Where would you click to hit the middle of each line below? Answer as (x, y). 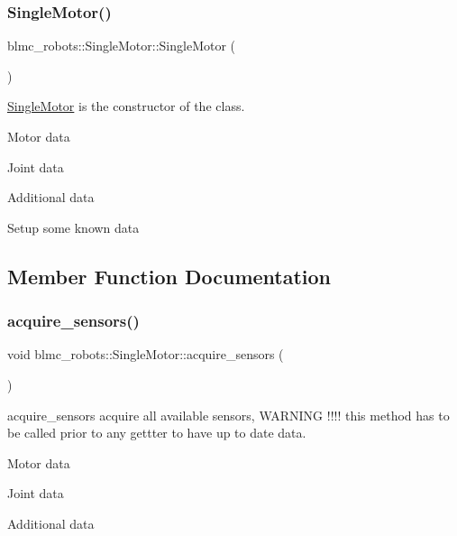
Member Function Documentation (169, 276)
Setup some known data (73, 227)
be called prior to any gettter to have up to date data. (157, 433)
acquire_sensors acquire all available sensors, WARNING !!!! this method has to (228, 415)
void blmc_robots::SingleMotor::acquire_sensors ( (146, 354)
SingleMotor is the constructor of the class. (126, 106)
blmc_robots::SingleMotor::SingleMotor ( (122, 46)
